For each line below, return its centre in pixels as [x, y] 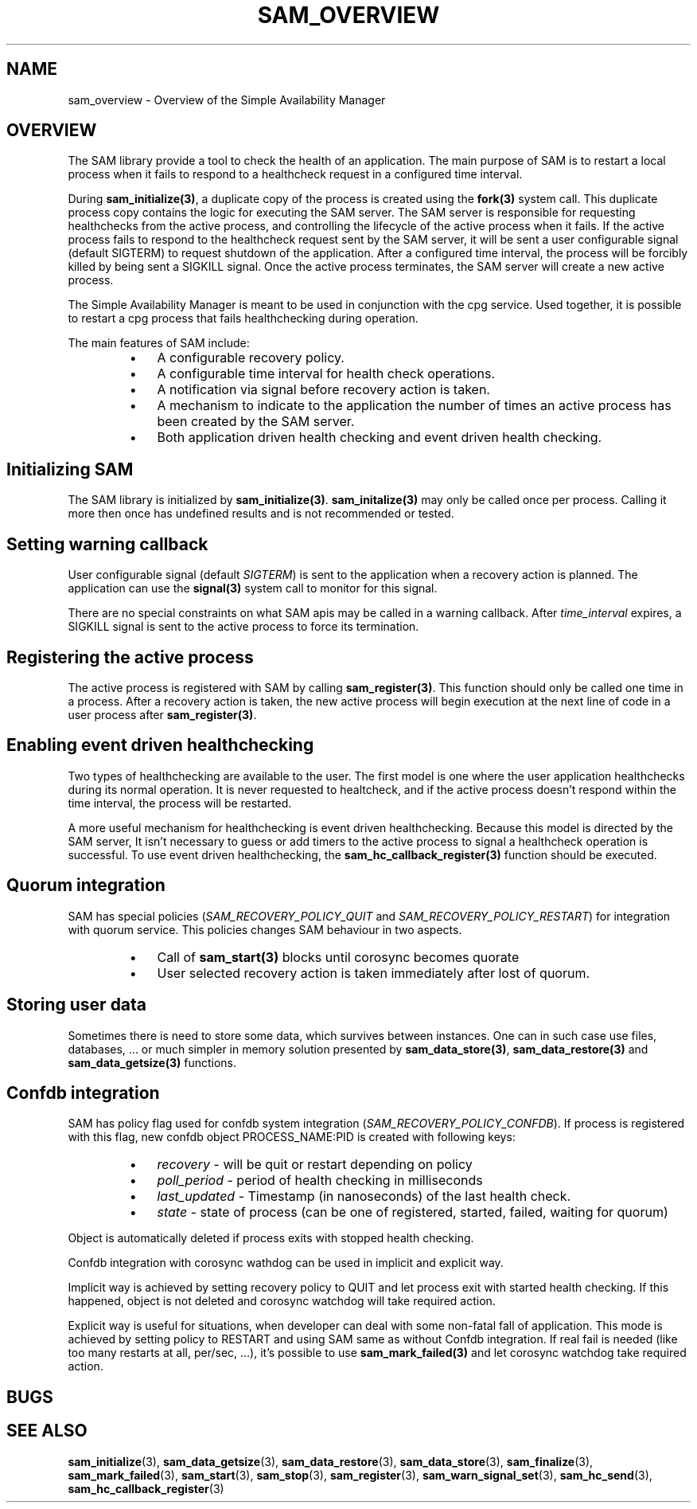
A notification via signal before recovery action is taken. [323, 390]
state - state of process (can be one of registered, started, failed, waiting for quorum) [413, 1212]
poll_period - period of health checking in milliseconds [320, 1181]
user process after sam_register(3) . [162, 714]
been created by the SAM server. [256, 422]
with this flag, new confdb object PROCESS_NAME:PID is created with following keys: [292, 1137]
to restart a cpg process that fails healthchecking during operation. [243, 319]
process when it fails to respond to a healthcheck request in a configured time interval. [295, 174]
